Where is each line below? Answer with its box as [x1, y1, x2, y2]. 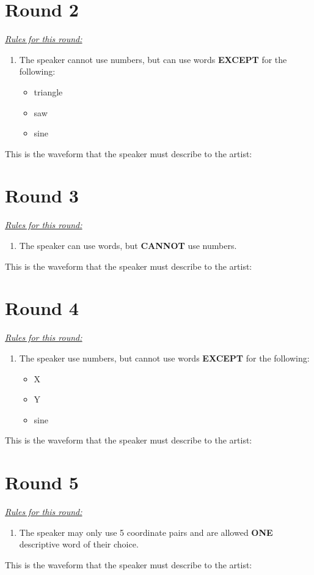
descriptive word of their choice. [19, 538, 139, 551]
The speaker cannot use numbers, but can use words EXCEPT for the [19, 53, 287, 65]
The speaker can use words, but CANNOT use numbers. [19, 239, 237, 251]
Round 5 [5, 470, 79, 495]
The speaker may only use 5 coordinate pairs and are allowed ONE [19, 525, 273, 538]
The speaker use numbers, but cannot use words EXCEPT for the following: [19, 351, 310, 364]
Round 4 [5, 295, 79, 321]
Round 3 [5, 183, 79, 208]
